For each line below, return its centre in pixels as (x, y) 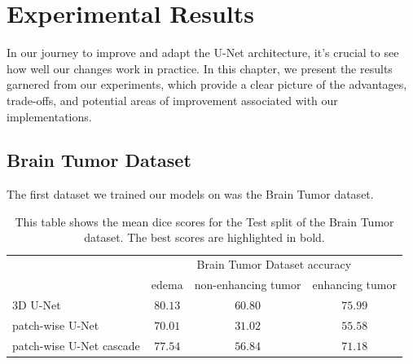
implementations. (49, 116)
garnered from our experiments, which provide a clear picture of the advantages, (207, 84)
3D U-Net (37, 305)
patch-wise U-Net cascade (76, 345)
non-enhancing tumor (248, 285)
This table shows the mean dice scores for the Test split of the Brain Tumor (204, 221)
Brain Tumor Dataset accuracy (274, 264)
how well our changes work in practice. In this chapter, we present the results (200, 68)
